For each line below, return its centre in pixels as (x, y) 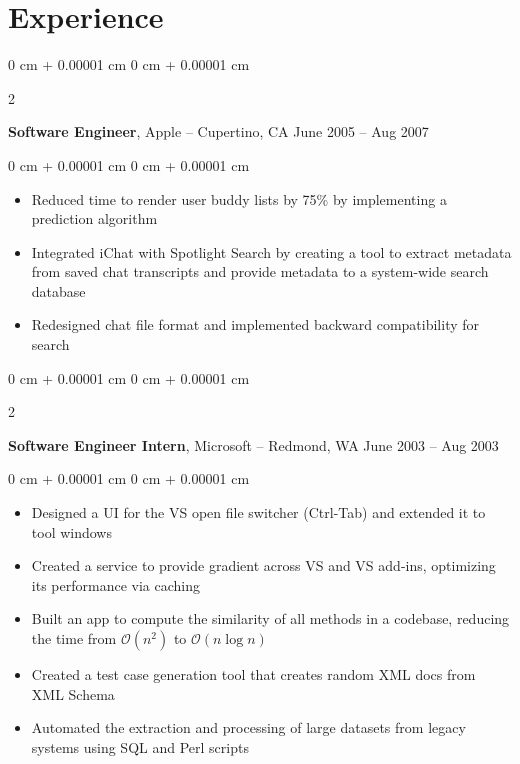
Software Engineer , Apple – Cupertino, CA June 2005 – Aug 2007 (218, 131)
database (58, 290)
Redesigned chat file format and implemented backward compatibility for (255, 324)
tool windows (71, 531)
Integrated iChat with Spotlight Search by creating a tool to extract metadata (271, 251)
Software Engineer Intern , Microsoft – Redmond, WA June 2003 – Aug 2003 (253, 444)
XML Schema (73, 693)
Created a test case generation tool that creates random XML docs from (253, 674)
